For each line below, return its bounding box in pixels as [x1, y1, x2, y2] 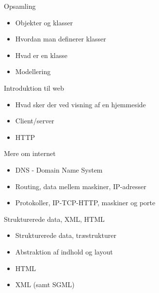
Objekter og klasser [15, 17, 73, 27]
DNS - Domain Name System [15, 164, 103, 175]
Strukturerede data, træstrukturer [15, 230, 116, 240]
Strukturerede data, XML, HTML [4, 214, 105, 224]
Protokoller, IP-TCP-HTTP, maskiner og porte [15, 197, 156, 208]
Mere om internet [4, 148, 56, 158]
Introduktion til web [4, 82, 64, 93]
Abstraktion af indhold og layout [15, 246, 113, 256]
